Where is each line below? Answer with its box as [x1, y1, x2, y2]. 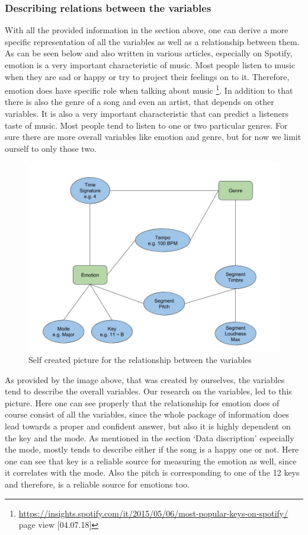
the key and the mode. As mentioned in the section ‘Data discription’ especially [5, 431, 294, 444]
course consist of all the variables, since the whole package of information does [5, 408, 290, 421]
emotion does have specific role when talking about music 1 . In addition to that [5, 82, 293, 96]
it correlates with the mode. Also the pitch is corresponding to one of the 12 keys [5, 466, 300, 479]
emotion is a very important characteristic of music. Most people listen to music [5, 59, 296, 71]
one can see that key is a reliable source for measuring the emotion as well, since [5, 454, 297, 467]
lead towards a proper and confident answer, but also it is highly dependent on [5, 419, 291, 432]
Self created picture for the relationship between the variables [28, 354, 252, 365]
